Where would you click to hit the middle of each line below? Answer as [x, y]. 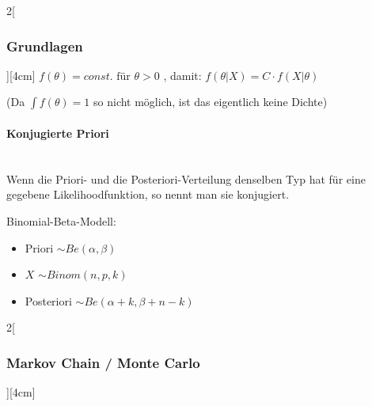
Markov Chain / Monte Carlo [103, 362]
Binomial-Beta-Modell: [61, 220]
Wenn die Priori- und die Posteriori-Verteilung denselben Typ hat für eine [186, 178]
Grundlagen [45, 46]
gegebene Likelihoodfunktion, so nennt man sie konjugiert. [148, 194]
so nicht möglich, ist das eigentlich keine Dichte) [211, 102]
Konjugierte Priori [58, 133]
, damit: [182, 75]
